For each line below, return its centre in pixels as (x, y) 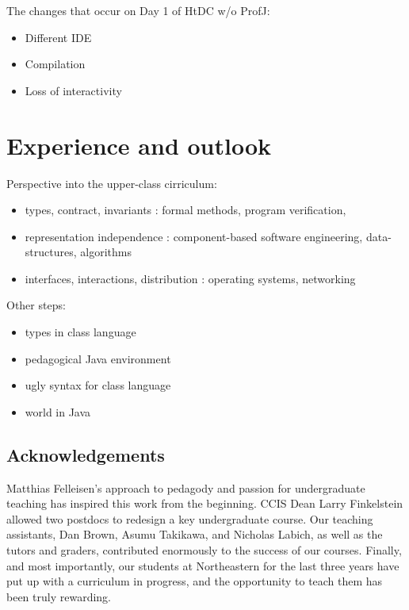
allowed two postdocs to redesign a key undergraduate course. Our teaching (190, 518)
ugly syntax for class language (98, 385)
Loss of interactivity (73, 90)
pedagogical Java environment (98, 358)
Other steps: (36, 305)
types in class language (80, 332)
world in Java (58, 411)
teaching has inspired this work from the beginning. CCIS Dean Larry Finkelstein (205, 503)
